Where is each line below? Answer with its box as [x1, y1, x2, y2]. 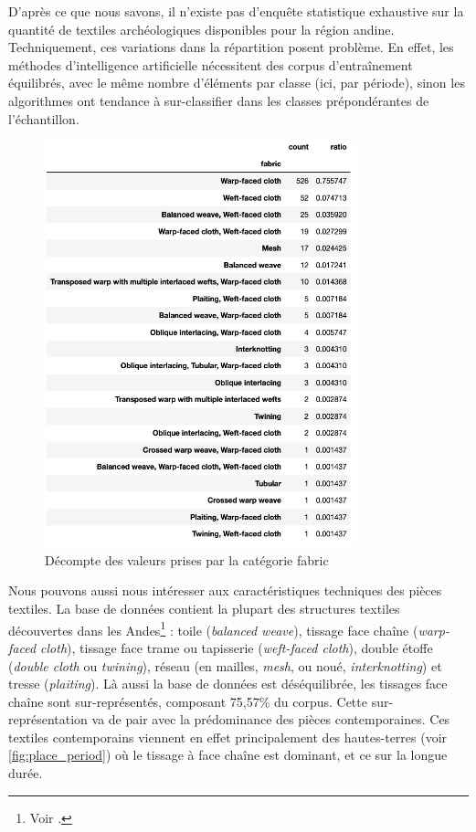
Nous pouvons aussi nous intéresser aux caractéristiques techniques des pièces [8, 581, 442, 600]
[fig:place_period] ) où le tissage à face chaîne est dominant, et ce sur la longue [8, 745, 448, 764]
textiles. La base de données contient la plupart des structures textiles [8, 599, 400, 618]
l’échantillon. [8, 109, 79, 128]
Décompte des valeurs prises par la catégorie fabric [45, 550, 329, 569]
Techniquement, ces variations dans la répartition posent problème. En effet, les [8, 37, 454, 57]
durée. [8, 764, 43, 783]
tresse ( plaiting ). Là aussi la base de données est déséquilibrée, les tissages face [8, 674, 448, 693]
